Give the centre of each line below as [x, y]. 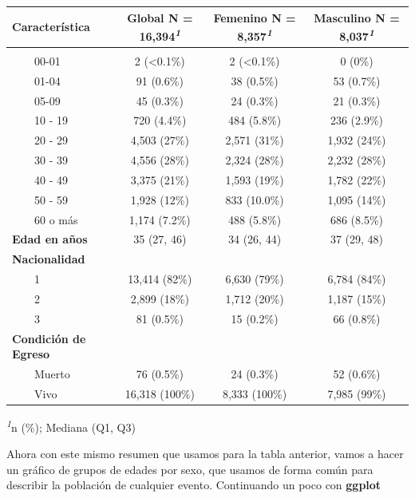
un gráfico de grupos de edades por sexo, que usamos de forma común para [190, 469]
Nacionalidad [49, 259]
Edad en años [50, 239]
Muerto [52, 374]
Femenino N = [255, 17]
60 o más [56, 219]
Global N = [160, 17]
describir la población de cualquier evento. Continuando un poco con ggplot [194, 485]
